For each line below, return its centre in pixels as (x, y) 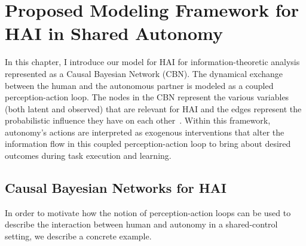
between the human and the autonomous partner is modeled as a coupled (139, 85)
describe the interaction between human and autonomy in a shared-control (141, 224)
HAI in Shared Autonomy (114, 33)
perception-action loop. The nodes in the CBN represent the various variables (147, 97)
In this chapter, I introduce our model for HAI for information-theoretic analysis (152, 62)
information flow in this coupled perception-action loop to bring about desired (148, 144)
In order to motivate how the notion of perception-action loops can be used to (148, 212)
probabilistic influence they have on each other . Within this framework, (138, 120)
